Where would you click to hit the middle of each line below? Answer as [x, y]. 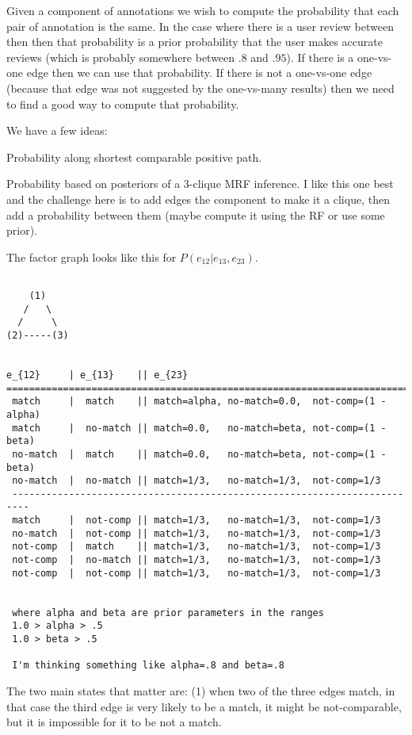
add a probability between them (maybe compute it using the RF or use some [196, 214]
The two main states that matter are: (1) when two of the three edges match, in [201, 691]
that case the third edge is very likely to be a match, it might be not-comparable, [204, 706]
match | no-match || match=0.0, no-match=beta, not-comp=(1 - [199, 428]
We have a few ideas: [57, 130]
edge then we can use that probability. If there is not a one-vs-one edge [199, 73]
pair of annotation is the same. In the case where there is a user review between [200, 26]
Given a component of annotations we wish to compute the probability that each [203, 10]
